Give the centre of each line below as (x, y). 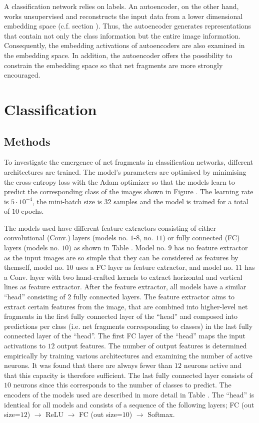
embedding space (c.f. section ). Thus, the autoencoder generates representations (128, 26)
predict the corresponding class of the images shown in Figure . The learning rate (129, 191)
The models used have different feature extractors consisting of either (110, 228)
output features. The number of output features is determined (152, 346)
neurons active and (212, 365)
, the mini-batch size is (67, 201)
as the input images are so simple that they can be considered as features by (121, 257)
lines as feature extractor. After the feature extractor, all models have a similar (125, 287)
